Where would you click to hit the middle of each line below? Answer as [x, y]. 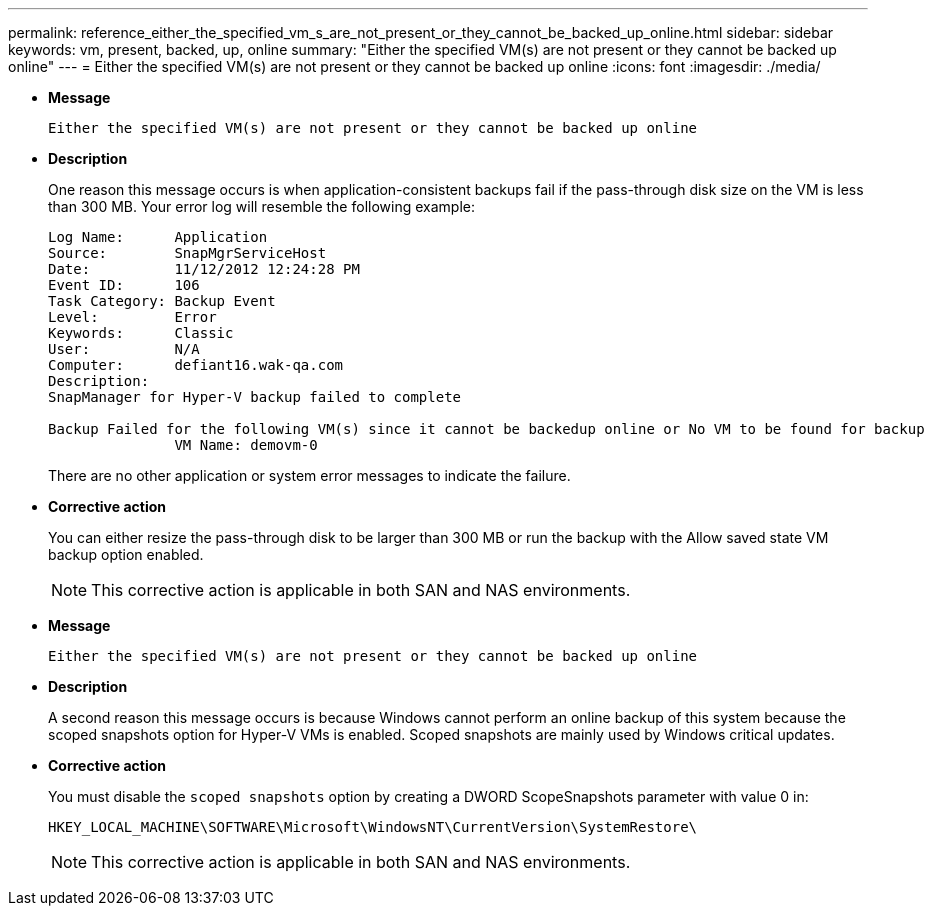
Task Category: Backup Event [162, 301]
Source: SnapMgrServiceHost [187, 253]
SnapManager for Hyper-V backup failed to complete [255, 397]
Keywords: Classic [141, 333]
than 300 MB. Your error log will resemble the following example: [261, 206]
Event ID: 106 [124, 285]
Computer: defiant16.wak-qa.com [196, 365]
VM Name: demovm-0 [246, 445]
